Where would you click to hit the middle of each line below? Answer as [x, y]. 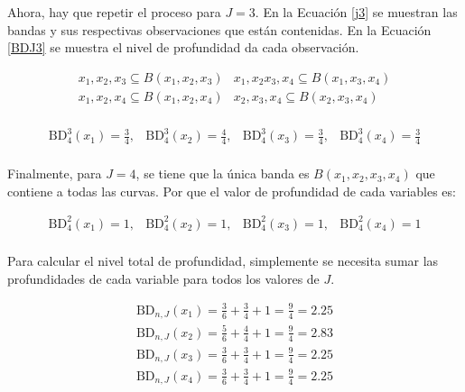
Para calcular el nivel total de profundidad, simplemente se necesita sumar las [223, 261]
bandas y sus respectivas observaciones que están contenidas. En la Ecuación [219, 29]
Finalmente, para [55, 173]
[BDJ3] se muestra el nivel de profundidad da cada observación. [183, 47]
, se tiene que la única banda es [223, 173]
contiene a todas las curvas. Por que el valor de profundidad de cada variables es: [232, 191]
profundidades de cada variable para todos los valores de [163, 278]
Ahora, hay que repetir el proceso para [114, 12]
